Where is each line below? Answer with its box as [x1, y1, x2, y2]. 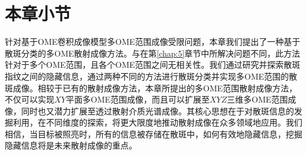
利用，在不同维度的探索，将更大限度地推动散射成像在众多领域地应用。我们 [12, 116, 302, 128]
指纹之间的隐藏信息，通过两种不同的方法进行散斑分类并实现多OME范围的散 [5, 70, 298, 82]
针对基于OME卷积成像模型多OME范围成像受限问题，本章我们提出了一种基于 [5, 35, 301, 48]
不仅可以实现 [5, 93, 54, 105]
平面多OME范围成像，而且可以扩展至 [66, 93, 210, 105]
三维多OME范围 [227, 93, 288, 105]
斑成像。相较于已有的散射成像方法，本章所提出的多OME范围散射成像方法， [5, 81, 298, 94]
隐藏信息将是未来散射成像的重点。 [5, 139, 137, 151]
